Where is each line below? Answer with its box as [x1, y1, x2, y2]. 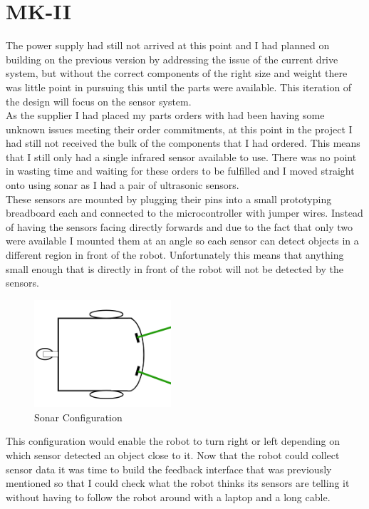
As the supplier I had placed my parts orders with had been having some [6, 108, 325, 123]
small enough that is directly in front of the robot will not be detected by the [6, 261, 343, 276]
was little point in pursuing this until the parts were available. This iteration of [6, 79, 352, 94]
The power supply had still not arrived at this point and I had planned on [6, 38, 330, 53]
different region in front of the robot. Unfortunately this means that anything [6, 247, 344, 262]
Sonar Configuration [34, 409, 123, 424]
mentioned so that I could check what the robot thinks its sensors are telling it [6, 475, 350, 490]
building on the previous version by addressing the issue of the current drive [6, 51, 338, 66]
